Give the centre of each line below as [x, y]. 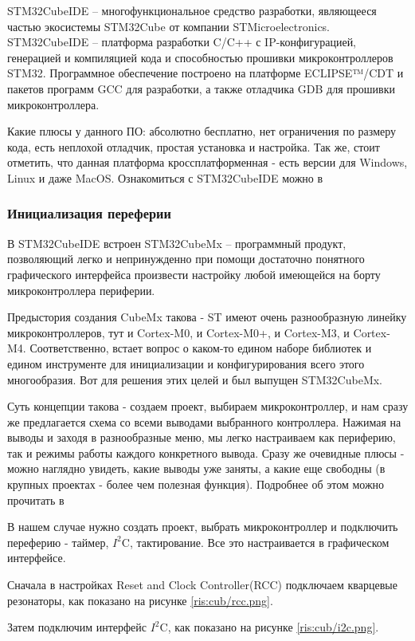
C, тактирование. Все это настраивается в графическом [255, 542]
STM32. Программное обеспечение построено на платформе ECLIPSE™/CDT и [206, 73]
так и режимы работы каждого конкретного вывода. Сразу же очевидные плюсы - [206, 452]
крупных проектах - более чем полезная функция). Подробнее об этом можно [196, 484]
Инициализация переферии [89, 213]
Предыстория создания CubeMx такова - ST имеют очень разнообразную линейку [207, 317]
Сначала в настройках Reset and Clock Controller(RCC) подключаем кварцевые [202, 585]
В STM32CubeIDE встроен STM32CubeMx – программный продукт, [177, 243]
